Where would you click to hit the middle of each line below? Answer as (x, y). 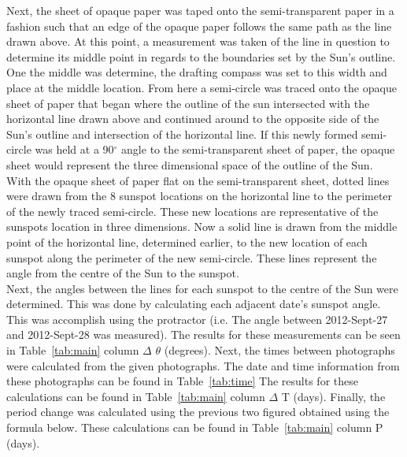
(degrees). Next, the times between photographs (279, 350)
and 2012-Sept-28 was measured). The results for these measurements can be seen (203, 334)
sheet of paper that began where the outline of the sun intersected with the (188, 103)
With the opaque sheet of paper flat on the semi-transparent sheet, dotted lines (198, 180)
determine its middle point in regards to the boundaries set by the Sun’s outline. (201, 56)
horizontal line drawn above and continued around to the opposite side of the (193, 119)
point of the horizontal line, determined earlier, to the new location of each (187, 242)
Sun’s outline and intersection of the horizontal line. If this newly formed (182, 134)
